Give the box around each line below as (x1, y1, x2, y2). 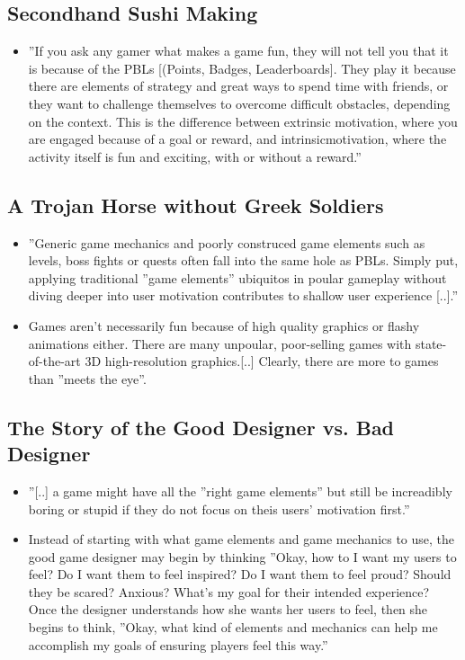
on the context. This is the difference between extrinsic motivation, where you (28, 111, 458, 130)
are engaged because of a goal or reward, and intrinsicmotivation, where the (28, 129, 447, 148)
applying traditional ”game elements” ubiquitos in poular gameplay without (28, 268, 447, 287)
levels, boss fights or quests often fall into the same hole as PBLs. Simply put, (28, 251, 459, 270)
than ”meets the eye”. (28, 369, 147, 388)
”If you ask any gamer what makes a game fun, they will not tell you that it (28, 41, 449, 60)
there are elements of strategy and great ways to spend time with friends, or (28, 76, 449, 95)
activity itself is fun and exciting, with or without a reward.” (28, 147, 362, 165)
